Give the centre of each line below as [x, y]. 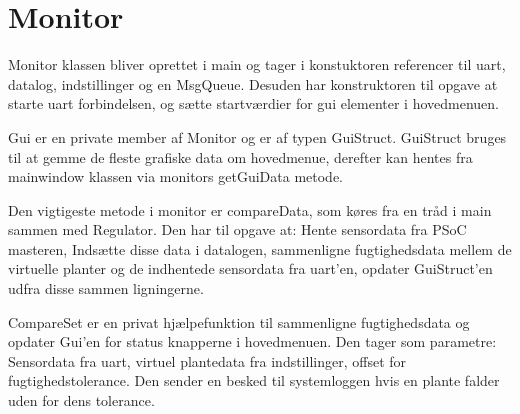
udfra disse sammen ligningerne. [106, 288]
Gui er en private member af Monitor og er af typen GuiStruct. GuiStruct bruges [257, 136]
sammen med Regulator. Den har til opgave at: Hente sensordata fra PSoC [237, 229]
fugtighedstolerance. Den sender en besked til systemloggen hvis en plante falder [254, 380]
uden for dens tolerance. [81, 400]
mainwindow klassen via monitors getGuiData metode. [176, 176]
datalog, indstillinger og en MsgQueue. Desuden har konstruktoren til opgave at [253, 83]
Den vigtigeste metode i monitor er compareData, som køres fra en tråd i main [250, 209]
